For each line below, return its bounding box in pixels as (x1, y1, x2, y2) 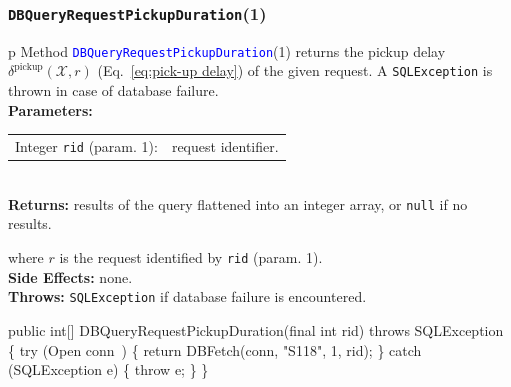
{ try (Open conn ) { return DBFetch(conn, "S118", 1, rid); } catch (8, 339, 422, 360)
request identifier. (171, 136, 279, 157)
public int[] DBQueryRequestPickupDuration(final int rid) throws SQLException (8, 319, 504, 340)
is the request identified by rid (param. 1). (59, 247, 323, 268)
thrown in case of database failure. (8, 80, 219, 101)
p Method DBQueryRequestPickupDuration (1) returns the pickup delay (8, 40, 446, 61)
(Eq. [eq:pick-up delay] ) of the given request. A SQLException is (97, 60, 493, 81)
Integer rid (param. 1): (15, 136, 158, 157)
